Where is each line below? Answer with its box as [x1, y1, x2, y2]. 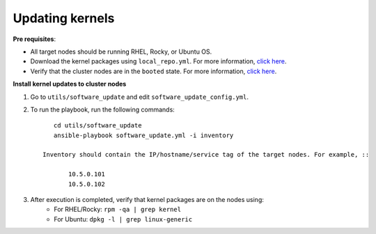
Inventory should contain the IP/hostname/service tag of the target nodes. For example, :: [42, 150, 370, 159]
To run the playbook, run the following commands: [30, 105, 175, 114]
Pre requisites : [13, 35, 56, 43]
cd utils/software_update [53, 122, 142, 130]
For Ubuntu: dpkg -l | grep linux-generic [54, 214, 193, 223]
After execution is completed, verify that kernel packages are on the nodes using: [30, 196, 264, 204]
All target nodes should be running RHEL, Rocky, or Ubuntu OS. [30, 47, 212, 56]
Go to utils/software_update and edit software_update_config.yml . [30, 93, 249, 101]
